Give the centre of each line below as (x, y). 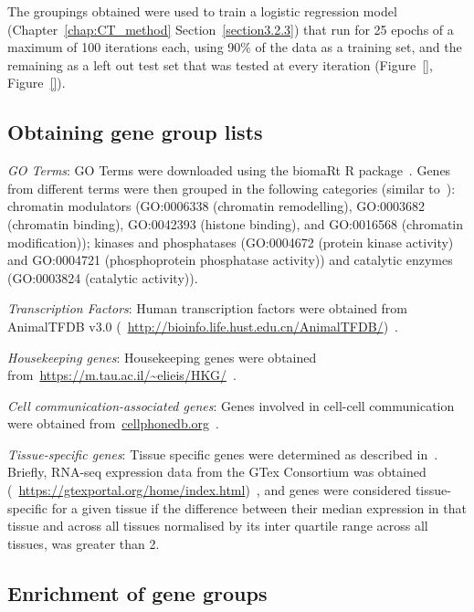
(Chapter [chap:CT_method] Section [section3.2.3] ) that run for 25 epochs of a (231, 29)
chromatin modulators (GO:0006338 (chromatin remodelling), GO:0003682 (216, 206)
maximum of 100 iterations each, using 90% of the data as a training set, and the (235, 47)
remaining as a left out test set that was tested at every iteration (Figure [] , (220, 64)
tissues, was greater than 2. (84, 543)
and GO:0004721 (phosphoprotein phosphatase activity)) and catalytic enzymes (230, 260)
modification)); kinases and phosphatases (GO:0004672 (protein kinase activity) (231, 242)
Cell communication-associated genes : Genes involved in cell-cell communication (231, 405)
